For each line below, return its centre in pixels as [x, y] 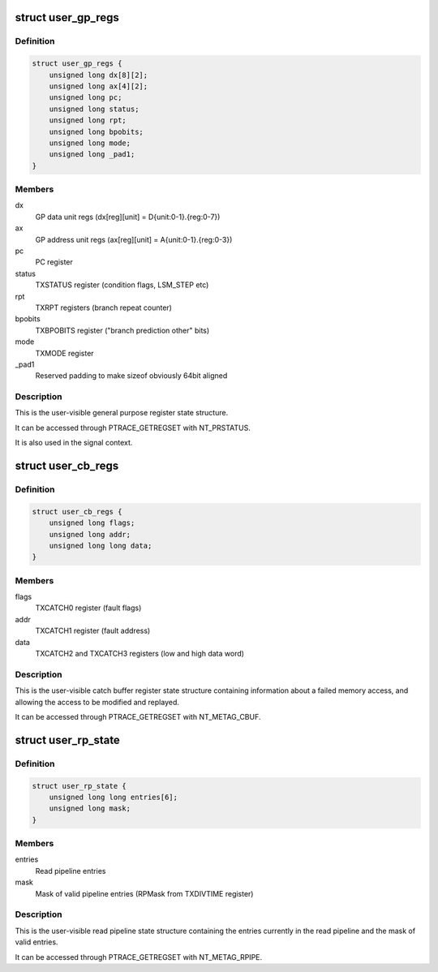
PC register [54, 262]
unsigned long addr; [90, 534]
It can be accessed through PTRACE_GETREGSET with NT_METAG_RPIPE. [139, 957]
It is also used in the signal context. [74, 443]
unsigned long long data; [101, 545]
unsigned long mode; [90, 143]
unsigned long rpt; [88, 120]
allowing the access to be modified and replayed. [97, 702]
